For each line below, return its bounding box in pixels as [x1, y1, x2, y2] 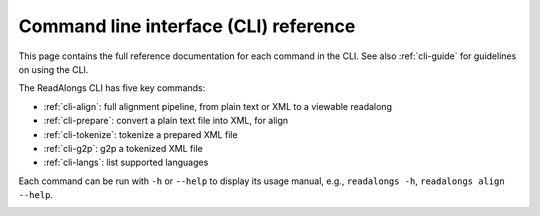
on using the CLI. [18, 63, 89, 75]
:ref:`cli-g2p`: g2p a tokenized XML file [43, 142, 204, 154]
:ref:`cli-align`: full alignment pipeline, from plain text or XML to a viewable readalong [43, 100, 392, 112]
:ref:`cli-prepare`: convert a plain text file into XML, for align [43, 115, 289, 127]
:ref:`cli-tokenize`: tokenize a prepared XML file [43, 128, 239, 140]
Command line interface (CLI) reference [18, 15, 356, 37]
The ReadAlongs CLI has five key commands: [18, 82, 206, 94]
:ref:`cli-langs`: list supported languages [43, 156, 209, 169]
